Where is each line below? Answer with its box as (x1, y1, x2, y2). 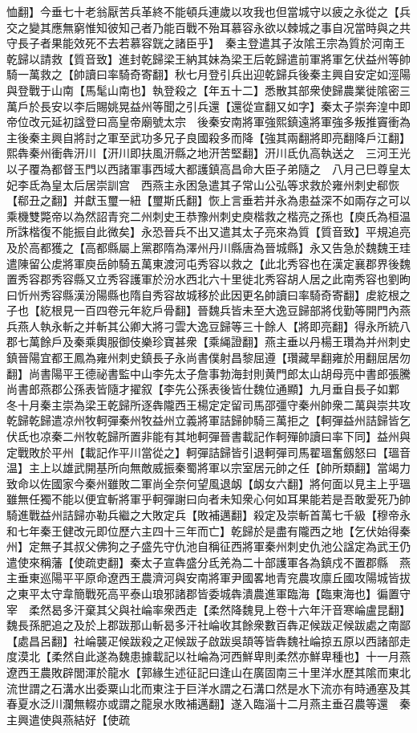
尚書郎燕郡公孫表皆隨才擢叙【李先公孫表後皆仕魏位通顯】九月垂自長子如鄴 (6, 381, 399, 397)
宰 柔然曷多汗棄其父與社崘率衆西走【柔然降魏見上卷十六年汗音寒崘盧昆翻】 (6, 601, 411, 617)
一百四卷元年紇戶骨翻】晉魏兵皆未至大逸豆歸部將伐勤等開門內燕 (73, 302, 411, 319)
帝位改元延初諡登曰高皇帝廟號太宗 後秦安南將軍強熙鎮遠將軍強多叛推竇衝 (6, 113, 399, 130)
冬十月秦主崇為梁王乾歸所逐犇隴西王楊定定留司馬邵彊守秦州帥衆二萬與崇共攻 (6, 396, 411, 413)
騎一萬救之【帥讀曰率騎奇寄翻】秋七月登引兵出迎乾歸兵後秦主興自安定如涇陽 (6, 66, 411, 83)
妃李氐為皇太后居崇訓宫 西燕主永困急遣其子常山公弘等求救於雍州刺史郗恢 (6, 176, 399, 193)
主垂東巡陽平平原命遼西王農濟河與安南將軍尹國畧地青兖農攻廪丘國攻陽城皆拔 (6, 569, 411, 586)
